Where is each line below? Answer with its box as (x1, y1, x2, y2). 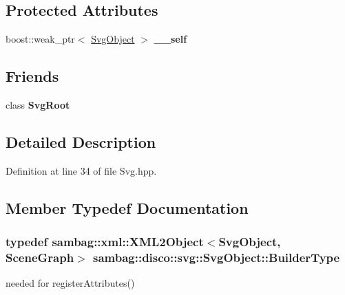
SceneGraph (6, 249, 74, 266)
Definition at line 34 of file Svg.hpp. (6, 163, 157, 177)
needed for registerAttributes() (6, 276, 135, 290)
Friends (6, 65, 59, 87)
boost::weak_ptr (6, 32, 75, 46)
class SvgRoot (6, 98, 70, 111)
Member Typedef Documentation (6, 197, 249, 218)
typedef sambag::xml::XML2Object (6, 233, 204, 250)
